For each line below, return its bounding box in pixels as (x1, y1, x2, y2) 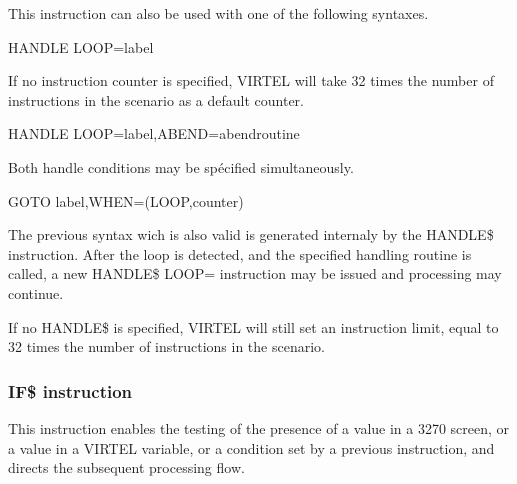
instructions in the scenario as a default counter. (8, 89, 304, 110)
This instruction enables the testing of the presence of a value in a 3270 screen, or (8, 417, 510, 438)
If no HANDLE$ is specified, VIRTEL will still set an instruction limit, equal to (8, 316, 499, 337)
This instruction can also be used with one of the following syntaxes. (8, 3, 429, 23)
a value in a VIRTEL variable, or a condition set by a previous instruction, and (8, 437, 495, 458)
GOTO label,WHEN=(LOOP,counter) (8, 190, 244, 211)
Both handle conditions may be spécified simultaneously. (8, 156, 354, 177)
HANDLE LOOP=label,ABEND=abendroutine (8, 123, 300, 144)
